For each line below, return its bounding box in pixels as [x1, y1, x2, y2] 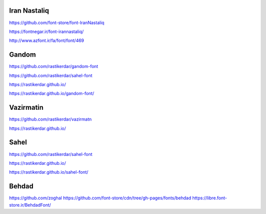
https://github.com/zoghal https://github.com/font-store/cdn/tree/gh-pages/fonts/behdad [9, 195, 192, 201]
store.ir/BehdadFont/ [9, 202, 51, 208]
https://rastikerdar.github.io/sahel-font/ [9, 169, 89, 175]
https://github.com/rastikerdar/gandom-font [9, 63, 99, 69]
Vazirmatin [9, 103, 44, 112]
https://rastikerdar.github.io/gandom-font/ [9, 91, 95, 96]
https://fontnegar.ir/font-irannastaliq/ [9, 29, 84, 34]
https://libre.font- [192, 195, 228, 201]
